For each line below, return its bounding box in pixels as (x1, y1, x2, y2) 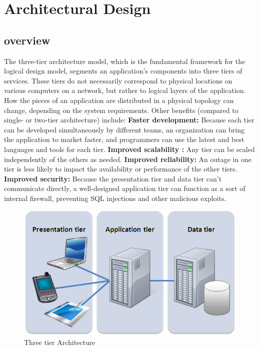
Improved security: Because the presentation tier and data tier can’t (4, 173, 222, 183)
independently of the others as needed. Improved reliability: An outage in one (4, 153, 251, 164)
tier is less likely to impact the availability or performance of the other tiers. (4, 163, 237, 174)
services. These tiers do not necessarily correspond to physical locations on (4, 75, 232, 85)
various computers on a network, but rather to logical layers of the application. (4, 85, 246, 95)
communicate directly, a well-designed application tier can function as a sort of (4, 183, 245, 193)
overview (4, 32, 50, 47)
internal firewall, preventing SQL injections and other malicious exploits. (4, 192, 226, 203)
